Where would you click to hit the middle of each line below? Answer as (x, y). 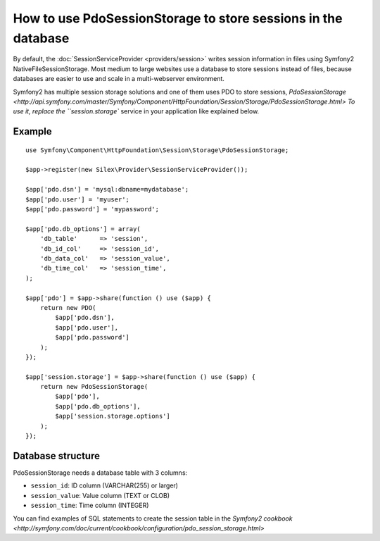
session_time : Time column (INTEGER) (90, 505)
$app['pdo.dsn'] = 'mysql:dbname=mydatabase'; (107, 189)
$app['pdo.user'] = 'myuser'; (78, 199)
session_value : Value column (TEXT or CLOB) (100, 495)
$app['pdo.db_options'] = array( (83, 229)
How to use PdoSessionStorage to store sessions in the (178, 18)
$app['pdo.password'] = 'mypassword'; (93, 209)
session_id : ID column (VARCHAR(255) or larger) (104, 485)
